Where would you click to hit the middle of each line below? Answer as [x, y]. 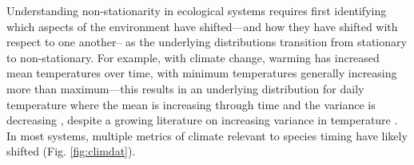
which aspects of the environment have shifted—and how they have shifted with [202, 26]
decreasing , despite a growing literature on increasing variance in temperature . [202, 120]
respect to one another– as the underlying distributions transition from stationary [207, 42]
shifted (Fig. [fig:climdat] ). [71, 151]
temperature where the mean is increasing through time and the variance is [191, 104]
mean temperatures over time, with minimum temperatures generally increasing [202, 73]
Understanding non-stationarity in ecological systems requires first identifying [197, 10]
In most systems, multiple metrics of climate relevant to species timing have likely [207, 135]
